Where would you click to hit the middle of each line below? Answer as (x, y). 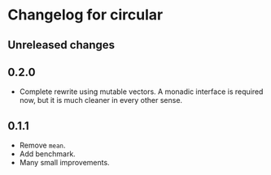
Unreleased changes (61, 45)
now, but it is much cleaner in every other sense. (101, 100)
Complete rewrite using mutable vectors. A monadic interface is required (141, 92)
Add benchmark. (48, 154)
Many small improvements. (65, 163)
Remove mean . (42, 145)
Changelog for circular (85, 15)
